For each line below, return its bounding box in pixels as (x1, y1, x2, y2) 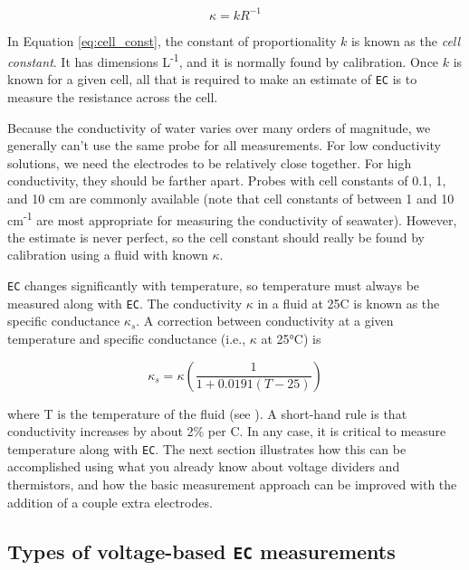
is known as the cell (350, 31, 461, 50)
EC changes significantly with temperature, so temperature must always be (7, 276, 420, 294)
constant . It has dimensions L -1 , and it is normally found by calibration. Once (7, 50, 439, 71)
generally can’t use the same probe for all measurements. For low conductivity (7, 136, 442, 155)
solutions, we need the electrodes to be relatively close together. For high (7, 153, 412, 172)
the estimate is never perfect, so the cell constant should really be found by (7, 227, 425, 246)
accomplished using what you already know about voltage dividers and (7, 457, 400, 476)
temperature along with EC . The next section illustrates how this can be (7, 439, 407, 458)
